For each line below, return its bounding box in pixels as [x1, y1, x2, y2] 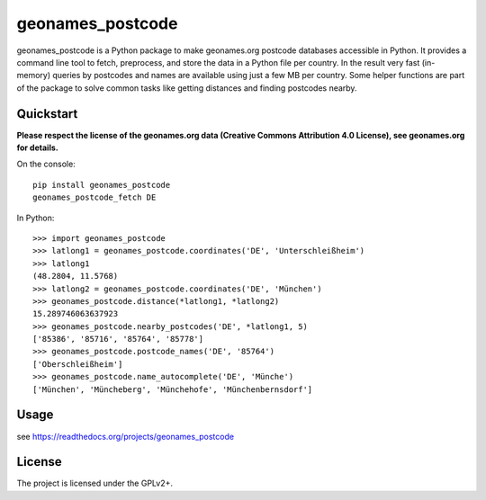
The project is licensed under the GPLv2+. [16, 478, 173, 489]
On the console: [16, 158, 76, 170]
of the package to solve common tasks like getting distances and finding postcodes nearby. [16, 82, 357, 94]
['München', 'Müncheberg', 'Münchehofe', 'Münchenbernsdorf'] [32, 384, 313, 395]
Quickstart [16, 106, 78, 121]
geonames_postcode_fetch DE [32, 192, 157, 202]
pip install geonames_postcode [32, 180, 171, 190]
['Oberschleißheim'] [32, 359, 123, 369]
